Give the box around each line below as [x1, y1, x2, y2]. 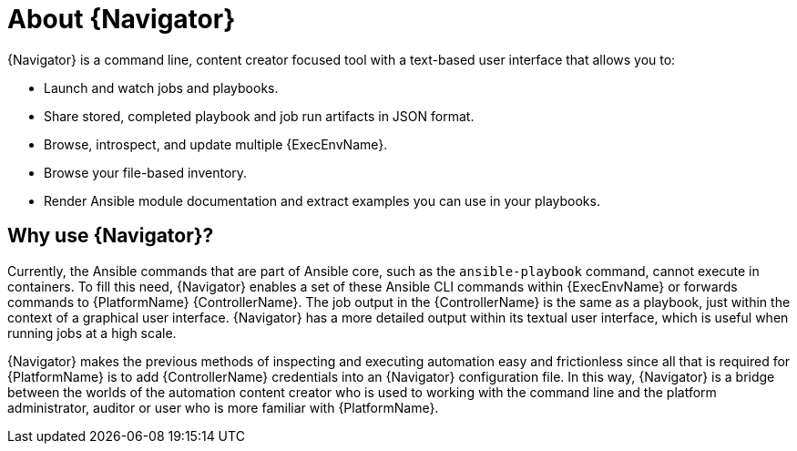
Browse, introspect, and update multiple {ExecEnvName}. [44, 136, 388, 152]
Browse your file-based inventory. [44, 164, 248, 180]
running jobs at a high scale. [7, 324, 177, 341]
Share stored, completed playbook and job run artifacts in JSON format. [44, 108, 475, 124]
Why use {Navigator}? [7, 224, 214, 248]
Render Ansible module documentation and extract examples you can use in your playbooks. [44, 192, 600, 209]
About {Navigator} [7, 4, 236, 35]
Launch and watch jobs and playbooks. [44, 79, 279, 96]
